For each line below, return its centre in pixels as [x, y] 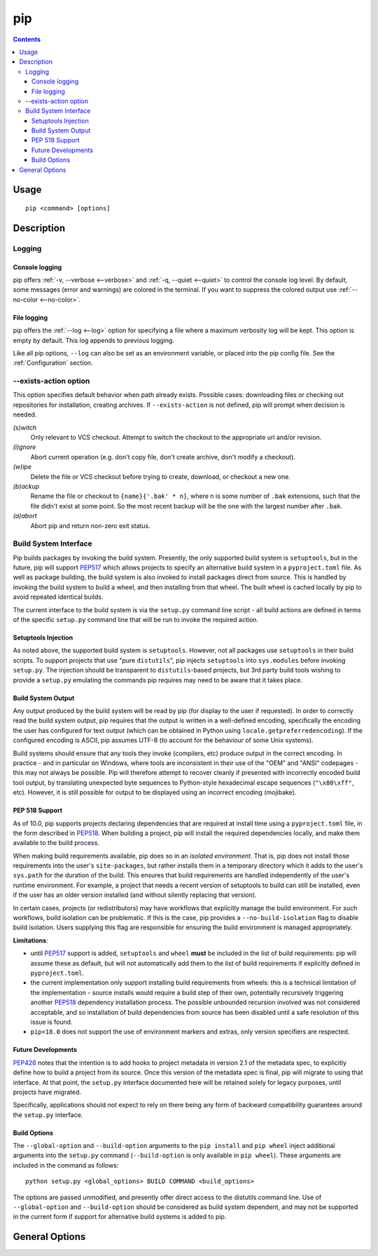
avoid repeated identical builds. [58, 597]
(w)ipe [22, 467]
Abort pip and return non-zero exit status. [90, 525]
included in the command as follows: [66, 1165]
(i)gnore [24, 447]
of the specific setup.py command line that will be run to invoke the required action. [136, 620]
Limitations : [30, 940]
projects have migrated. [47, 1092]
